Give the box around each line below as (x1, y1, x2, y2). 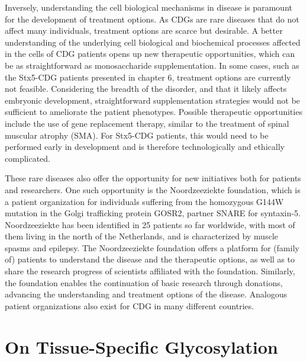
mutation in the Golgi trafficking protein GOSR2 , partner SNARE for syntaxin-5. (5, 207, 301, 219)
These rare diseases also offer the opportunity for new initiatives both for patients (5, 172, 301, 184)
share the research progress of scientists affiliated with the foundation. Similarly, (5, 265, 295, 277)
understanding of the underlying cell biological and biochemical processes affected (5, 36, 300, 48)
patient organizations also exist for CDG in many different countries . (5, 299, 254, 312)
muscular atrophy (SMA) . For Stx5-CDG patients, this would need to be (5, 129, 269, 141)
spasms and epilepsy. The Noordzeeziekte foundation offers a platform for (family (5, 241, 299, 254)
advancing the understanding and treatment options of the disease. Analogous (5, 288, 287, 300)
